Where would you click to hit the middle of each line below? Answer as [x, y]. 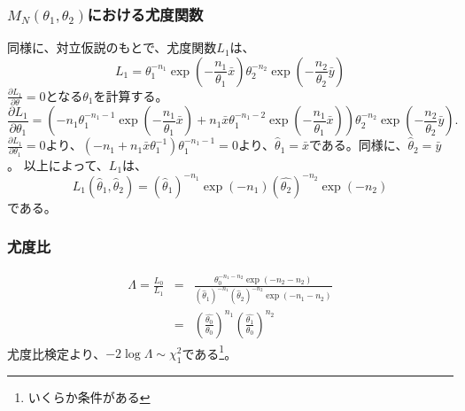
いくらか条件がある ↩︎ [89, 397]
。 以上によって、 [58, 164]
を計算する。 [131, 95]
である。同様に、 [359, 145]
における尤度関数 [145, 14]
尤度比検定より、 [57, 353]
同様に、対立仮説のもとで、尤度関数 [112, 47]
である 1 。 [209, 352]
